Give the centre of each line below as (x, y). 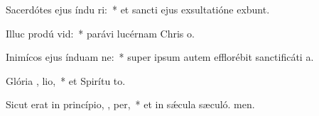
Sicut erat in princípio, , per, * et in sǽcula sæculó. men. (130, 104)
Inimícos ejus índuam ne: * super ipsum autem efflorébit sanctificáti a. (160, 57)
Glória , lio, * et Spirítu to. (66, 80)
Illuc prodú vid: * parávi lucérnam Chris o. (100, 33)
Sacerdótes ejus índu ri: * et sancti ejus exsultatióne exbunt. (138, 9)
